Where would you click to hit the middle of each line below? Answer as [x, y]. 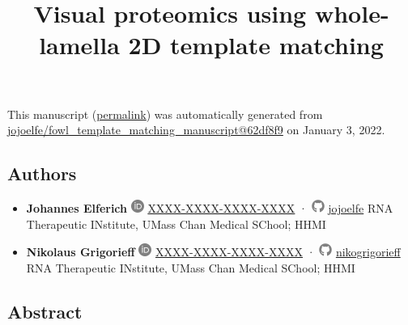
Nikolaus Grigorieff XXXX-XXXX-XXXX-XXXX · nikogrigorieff [213, 252]
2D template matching [256, 45]
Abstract [45, 311]
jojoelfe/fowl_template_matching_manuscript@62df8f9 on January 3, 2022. [196, 130]
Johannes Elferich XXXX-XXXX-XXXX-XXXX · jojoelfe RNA [210, 207]
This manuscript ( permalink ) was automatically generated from [165, 114]
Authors [42, 173]
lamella [79, 45]
